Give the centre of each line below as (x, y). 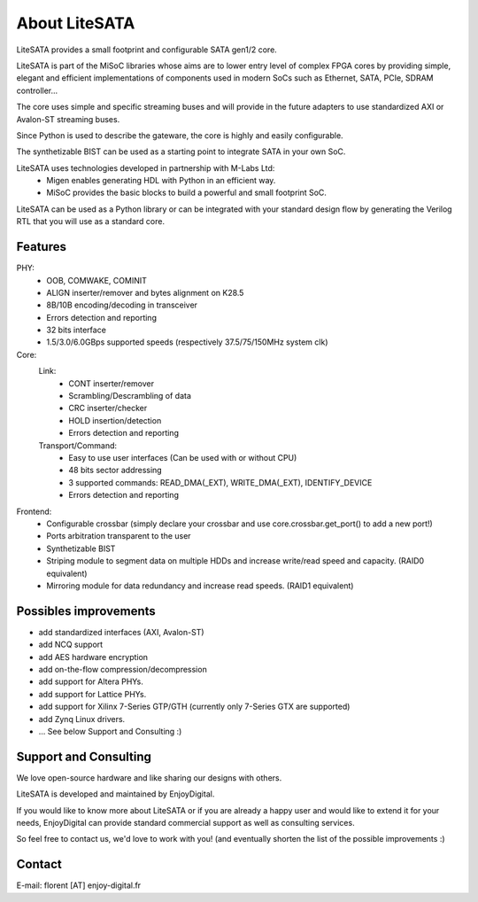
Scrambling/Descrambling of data (130, 396)
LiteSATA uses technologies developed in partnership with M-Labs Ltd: (146, 167)
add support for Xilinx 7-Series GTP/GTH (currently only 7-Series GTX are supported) (194, 707)
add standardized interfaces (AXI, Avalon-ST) (121, 632)
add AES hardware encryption (93, 657)
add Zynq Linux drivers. (82, 719)
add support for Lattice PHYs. (93, 694)
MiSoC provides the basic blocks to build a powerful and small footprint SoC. (187, 193)
